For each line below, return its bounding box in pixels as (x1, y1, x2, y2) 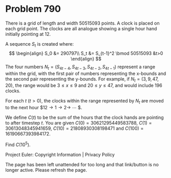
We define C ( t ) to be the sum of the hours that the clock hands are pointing (5, 114, 164, 121)
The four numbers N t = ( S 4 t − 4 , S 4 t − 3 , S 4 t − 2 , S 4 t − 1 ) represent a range (5, 64, 155, 71)
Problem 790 (5, 3, 61, 15)
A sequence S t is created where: (5, 41, 74, 48)
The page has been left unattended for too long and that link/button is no (5, 161, 159, 167)
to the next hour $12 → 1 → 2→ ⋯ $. (5, 105, 82, 111)
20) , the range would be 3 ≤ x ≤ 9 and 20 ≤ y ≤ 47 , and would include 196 (5, 83, 162, 89)
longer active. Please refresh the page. (5, 167, 88, 173)
